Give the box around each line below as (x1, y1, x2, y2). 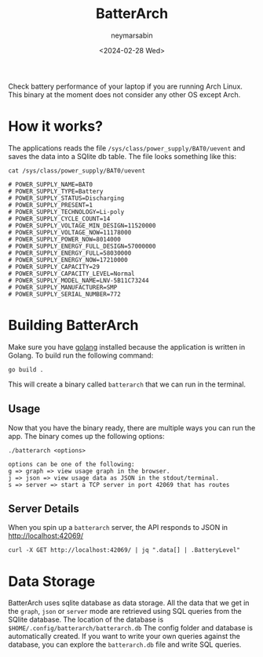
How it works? (8, 118, 104, 136)
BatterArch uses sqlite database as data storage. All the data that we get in (8, 598, 250, 608)
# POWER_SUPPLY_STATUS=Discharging (8, 194, 125, 202)
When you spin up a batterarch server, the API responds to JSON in (8, 523, 228, 532)
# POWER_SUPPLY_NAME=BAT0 (8, 180, 93, 188)
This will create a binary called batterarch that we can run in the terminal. (8, 379, 246, 389)
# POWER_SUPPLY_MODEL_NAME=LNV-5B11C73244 (8, 276, 149, 285)
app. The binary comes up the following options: (8, 431, 165, 441)
